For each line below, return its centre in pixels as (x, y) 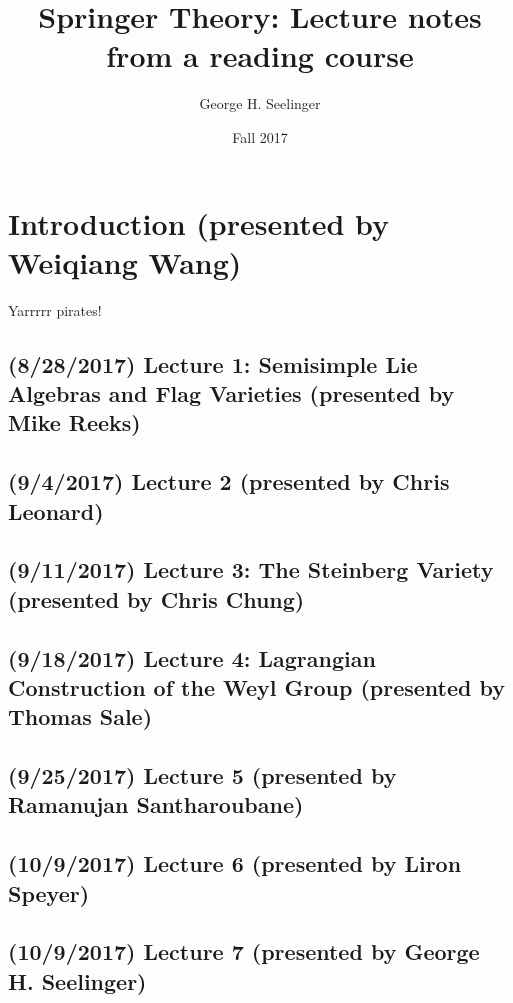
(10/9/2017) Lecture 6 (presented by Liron (235, 863)
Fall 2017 (260, 136)
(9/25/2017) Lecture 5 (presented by (202, 775)
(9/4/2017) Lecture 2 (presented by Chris (229, 481)
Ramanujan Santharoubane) (156, 804)
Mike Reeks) (74, 422)
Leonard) (56, 510)
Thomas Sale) (80, 716)
